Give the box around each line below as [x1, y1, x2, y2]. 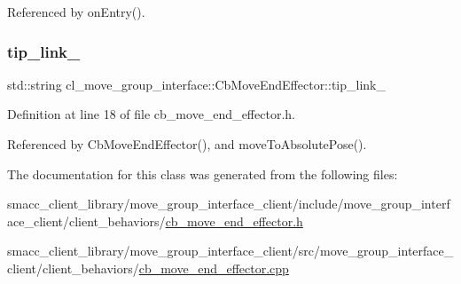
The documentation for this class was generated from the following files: [7, 164, 398, 183]
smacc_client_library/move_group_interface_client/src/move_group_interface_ [7, 241, 454, 260]
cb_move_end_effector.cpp [138, 258, 289, 277]
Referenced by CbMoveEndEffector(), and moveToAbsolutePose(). [7, 135, 367, 153]
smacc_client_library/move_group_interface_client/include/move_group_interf [7, 194, 450, 213]
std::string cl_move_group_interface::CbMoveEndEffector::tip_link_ [7, 75, 386, 93]
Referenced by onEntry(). [7, 3, 145, 20]
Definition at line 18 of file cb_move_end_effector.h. [7, 105, 295, 123]
